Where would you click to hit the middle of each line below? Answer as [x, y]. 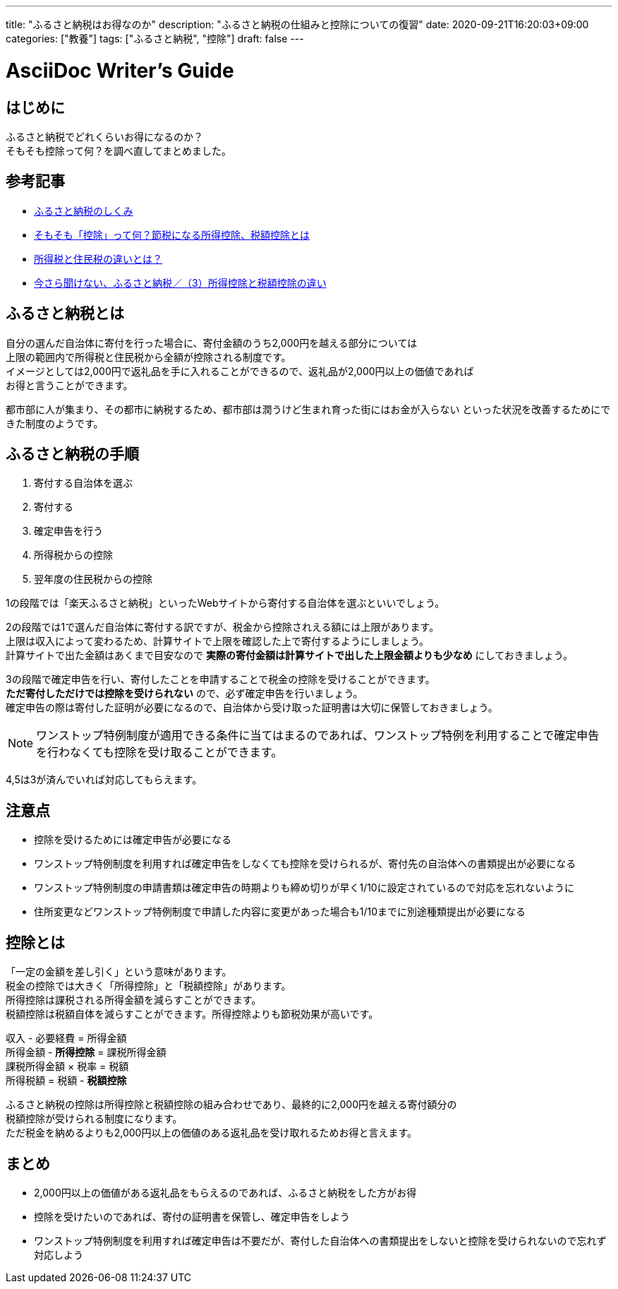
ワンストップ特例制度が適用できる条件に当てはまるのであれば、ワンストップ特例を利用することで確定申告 [318, 736]
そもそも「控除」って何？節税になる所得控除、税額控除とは [172, 234]
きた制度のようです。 [55, 423]
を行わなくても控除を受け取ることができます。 [159, 753]
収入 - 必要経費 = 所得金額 [66, 1038]
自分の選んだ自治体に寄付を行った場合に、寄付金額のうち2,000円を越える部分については [212, 343]
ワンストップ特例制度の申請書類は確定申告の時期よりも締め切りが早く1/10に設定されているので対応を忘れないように [304, 888]
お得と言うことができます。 [69, 385]
